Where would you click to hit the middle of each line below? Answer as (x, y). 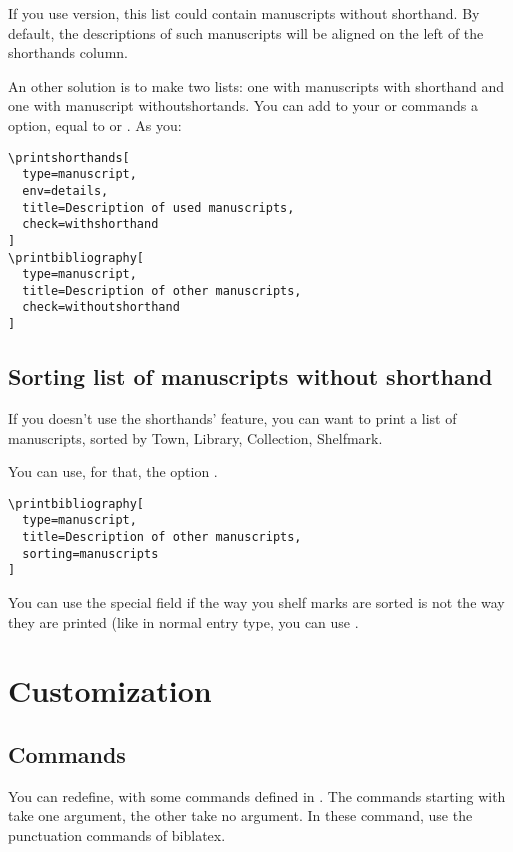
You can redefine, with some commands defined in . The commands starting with (257, 795)
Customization (110, 690)
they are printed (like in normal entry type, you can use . (183, 621)
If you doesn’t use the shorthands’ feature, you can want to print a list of (232, 417)
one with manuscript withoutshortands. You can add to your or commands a (243, 105)
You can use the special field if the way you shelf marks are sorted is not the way (256, 602)
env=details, (65, 190)
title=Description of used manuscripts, (158, 207)
